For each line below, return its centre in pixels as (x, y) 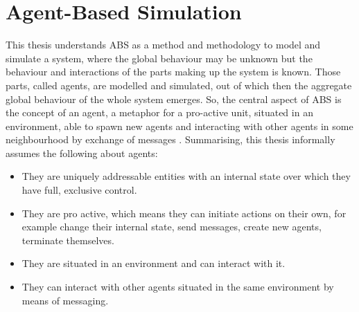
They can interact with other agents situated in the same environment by (178, 287)
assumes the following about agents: (82, 153)
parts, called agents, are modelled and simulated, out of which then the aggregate (179, 85)
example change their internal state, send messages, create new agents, (172, 227)
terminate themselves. (68, 240)
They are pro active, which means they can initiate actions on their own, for (184, 213)
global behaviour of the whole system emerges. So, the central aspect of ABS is (174, 99)
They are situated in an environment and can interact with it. (154, 263)
